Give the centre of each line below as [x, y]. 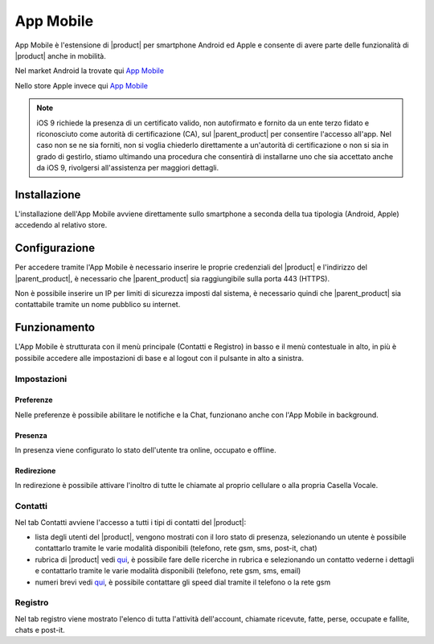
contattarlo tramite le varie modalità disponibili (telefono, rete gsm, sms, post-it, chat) [176, 548]
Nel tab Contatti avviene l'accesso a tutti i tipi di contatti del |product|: [131, 522]
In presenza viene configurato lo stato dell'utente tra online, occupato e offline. [145, 450]
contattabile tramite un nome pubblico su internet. [98, 305]
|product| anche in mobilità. [60, 55]
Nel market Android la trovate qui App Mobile [90, 71]
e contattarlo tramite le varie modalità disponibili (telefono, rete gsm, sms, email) [168, 571]
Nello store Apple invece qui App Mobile [82, 85]
